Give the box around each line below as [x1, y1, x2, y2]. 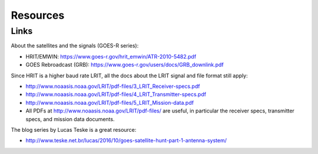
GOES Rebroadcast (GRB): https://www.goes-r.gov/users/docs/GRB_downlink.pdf [25, 61, 224, 69]
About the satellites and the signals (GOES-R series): [11, 42, 139, 49]
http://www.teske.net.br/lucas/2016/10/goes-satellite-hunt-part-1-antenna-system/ [25, 137, 227, 144]
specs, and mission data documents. [25, 115, 115, 122]
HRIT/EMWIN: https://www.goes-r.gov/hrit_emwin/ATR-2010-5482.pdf [25, 53, 197, 60]
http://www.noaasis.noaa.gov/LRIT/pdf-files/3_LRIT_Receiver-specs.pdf [25, 83, 200, 90]
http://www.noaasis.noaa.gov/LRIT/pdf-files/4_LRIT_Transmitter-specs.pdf [25, 91, 206, 98]
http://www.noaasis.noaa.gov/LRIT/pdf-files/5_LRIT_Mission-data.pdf [25, 99, 194, 106]
